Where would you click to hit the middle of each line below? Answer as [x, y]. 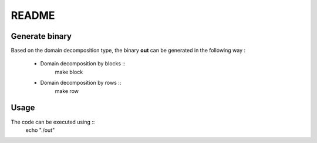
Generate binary [41, 36]
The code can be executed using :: [53, 122]
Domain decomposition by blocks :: [83, 64]
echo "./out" [40, 130]
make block [69, 72]
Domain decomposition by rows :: [81, 83]
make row [67, 91]
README [33, 15]
